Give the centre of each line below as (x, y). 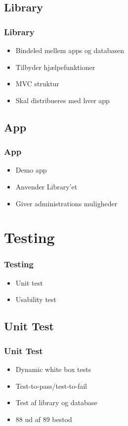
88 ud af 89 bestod (44, 419)
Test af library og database (56, 402)
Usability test (36, 299)
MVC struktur (37, 84)
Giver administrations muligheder (66, 203)
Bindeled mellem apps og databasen (70, 50)
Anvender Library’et (46, 186)
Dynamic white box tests (53, 369)
